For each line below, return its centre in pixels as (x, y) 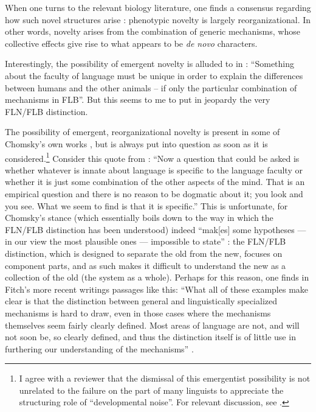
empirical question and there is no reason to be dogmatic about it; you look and (154, 193)
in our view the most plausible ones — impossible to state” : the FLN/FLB (146, 241)
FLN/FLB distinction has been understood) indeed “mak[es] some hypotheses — (156, 229)
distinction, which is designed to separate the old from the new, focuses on (144, 253)
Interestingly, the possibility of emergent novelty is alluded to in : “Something (150, 64)
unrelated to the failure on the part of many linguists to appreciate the (151, 390)
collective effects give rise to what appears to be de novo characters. (131, 43)
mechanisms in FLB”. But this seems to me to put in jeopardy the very (138, 100)
